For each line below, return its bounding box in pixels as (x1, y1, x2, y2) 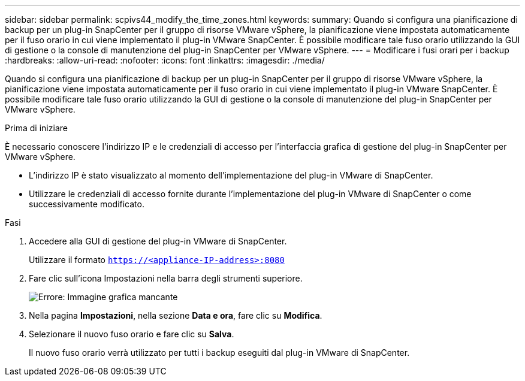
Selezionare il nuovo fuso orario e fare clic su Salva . (29, 329, 234, 339)
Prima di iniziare (5, 123, 68, 133)
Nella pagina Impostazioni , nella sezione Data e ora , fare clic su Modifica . (29, 310, 322, 320)
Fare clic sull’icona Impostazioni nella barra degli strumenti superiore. (29, 273, 303, 283)
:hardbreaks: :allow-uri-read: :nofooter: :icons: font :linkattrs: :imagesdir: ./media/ (5, 55, 325, 65)
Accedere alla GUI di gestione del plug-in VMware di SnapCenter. (29, 236, 287, 246)
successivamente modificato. (29, 199, 144, 209)
